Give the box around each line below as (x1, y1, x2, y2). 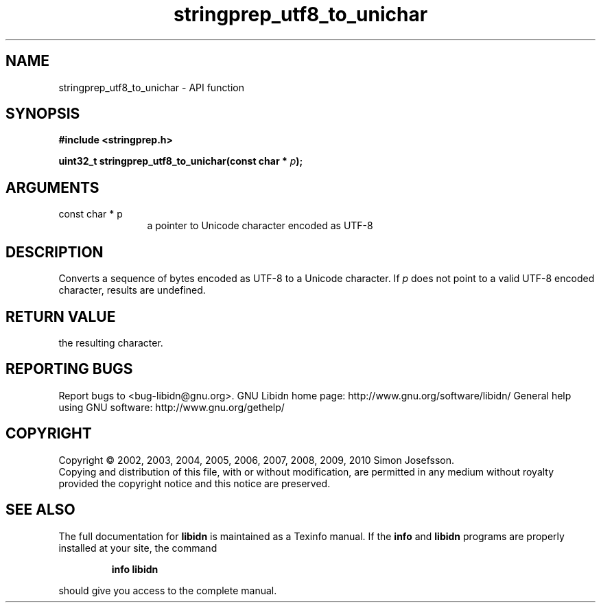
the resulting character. (58, 336, 163, 349)
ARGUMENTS (5, 178, 99, 196)
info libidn (111, 563, 158, 575)
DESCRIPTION (5, 243, 104, 261)
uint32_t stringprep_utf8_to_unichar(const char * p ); (58, 155, 303, 167)
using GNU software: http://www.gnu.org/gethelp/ (58, 401, 285, 413)
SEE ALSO (5, 501, 75, 519)
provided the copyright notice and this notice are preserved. (58, 477, 331, 489)
